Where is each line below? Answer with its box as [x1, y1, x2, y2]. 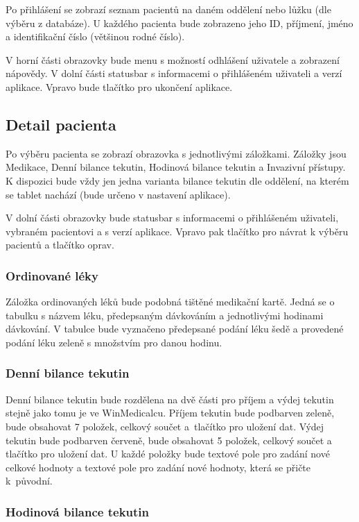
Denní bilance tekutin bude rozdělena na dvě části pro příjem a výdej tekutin [6, 391, 334, 406]
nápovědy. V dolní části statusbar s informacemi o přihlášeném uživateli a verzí [6, 66, 342, 81]
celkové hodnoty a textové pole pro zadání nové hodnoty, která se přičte [6, 460, 311, 474]
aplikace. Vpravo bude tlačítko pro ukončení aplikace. [6, 79, 233, 94]
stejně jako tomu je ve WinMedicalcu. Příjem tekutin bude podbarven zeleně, [6, 405, 335, 420]
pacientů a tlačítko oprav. [6, 237, 114, 252]
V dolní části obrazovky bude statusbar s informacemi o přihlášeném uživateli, [6, 210, 339, 225]
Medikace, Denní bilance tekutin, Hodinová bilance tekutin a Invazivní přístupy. [6, 160, 346, 174]
